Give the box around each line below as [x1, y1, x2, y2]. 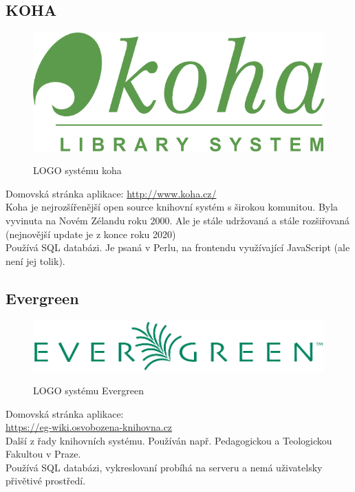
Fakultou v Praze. [6, 447, 81, 461]
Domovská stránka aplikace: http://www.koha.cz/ [6, 186, 217, 200]
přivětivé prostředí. [6, 473, 86, 488]
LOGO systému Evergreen [33, 383, 144, 397]
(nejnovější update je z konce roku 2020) [6, 226, 176, 241]
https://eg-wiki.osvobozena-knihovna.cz [6, 420, 173, 434]
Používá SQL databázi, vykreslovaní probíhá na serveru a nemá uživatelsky [6, 460, 323, 474]
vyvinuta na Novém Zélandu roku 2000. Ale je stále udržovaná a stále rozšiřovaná [6, 213, 350, 227]
